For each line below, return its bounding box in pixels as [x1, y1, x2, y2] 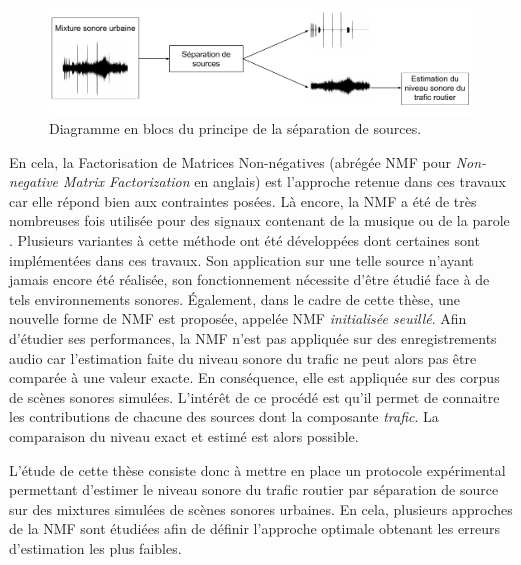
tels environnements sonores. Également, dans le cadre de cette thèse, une [9, 288, 461, 309]
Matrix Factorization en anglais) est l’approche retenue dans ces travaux [63, 171, 506, 192]
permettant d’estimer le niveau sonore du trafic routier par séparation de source [9, 479, 499, 500]
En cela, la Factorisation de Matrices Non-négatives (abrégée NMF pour [9, 151, 451, 172]
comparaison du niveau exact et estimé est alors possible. [9, 425, 359, 446]
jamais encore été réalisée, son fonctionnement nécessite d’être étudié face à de [9, 269, 490, 290]
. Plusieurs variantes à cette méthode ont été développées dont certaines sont [9, 229, 480, 250]
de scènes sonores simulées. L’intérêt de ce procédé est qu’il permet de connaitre [9, 386, 500, 407]
